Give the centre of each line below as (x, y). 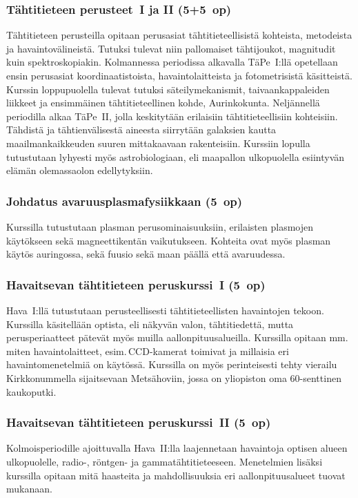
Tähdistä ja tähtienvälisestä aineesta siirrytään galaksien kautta (141, 130)
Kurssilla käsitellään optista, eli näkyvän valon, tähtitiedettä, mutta (150, 324)
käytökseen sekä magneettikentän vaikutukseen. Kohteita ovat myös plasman (169, 240)
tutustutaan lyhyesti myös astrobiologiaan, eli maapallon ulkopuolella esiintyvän (176, 156)
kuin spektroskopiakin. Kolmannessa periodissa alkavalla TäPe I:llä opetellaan (172, 62)
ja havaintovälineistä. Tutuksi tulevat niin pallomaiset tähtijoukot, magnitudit (171, 48)
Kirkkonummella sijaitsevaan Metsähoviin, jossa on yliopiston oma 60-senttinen (174, 377)
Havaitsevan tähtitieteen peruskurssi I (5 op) (136, 284)
